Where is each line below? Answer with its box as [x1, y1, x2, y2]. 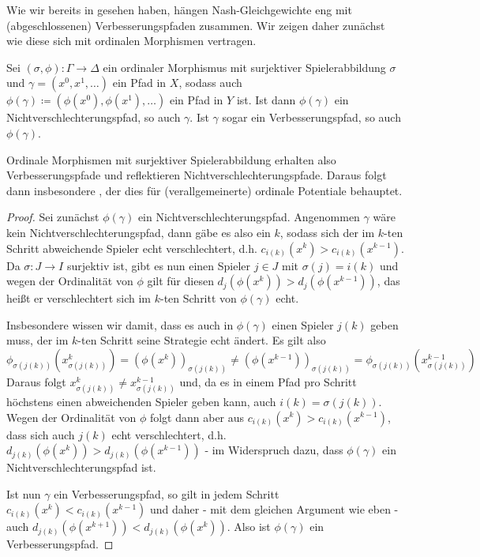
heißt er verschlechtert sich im [6, 290, 152, 307]
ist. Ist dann [236, 92, 296, 108]
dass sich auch [6, 426, 75, 442]
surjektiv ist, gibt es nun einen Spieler [66, 257, 251, 273]
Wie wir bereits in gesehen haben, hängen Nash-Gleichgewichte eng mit [6, 2, 352, 17]
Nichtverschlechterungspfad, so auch [6, 109, 181, 126]
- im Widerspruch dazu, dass [204, 442, 343, 458]
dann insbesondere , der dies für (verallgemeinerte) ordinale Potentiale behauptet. [6, 182, 403, 198]
